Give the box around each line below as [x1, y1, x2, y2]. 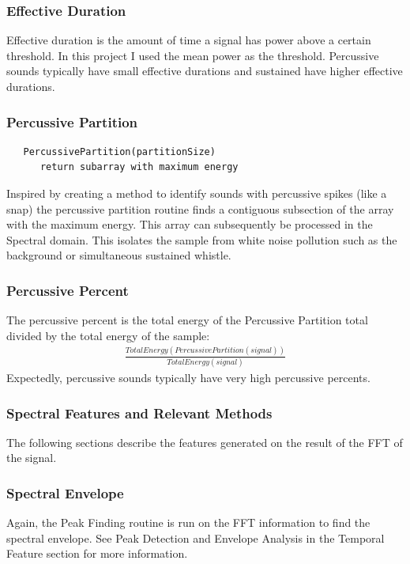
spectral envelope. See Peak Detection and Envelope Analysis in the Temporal [6, 529, 385, 546]
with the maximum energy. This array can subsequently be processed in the [6, 216, 373, 233]
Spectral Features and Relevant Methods [6, 403, 273, 422]
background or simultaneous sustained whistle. [6, 247, 231, 263]
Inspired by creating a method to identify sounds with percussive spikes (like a [6, 185, 387, 201]
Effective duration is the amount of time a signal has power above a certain [6, 32, 371, 48]
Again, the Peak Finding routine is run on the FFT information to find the [6, 514, 371, 531]
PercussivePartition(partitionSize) [23, 146, 216, 157]
